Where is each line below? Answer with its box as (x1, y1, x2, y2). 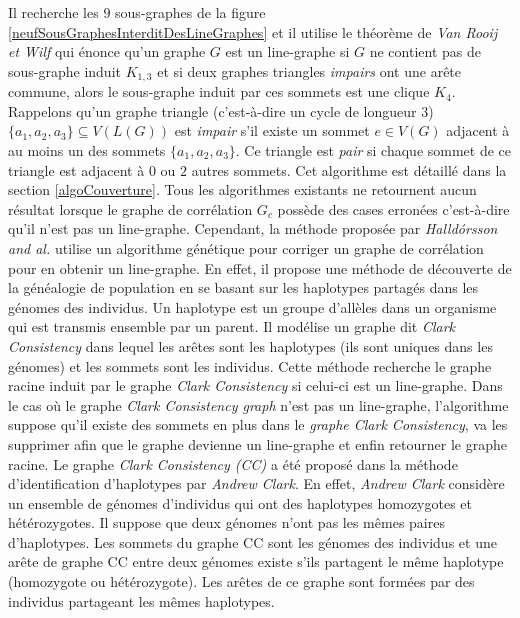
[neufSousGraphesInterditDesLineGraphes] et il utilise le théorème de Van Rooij (8, 21, 498, 42)
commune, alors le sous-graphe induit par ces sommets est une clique (8, 81, 430, 102)
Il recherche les (8, 2, 99, 22)
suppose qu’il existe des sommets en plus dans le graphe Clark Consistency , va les (8, 414, 508, 435)
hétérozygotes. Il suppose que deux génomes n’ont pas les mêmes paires (8, 512, 445, 533)
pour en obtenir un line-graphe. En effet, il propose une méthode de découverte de (8, 257, 512, 278)
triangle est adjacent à (8, 159, 145, 180)
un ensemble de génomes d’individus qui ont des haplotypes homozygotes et (8, 492, 473, 513)
